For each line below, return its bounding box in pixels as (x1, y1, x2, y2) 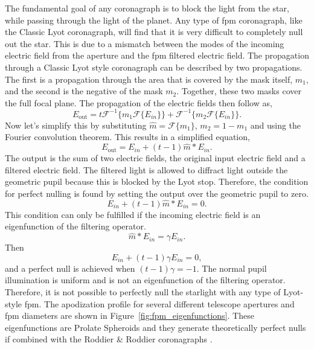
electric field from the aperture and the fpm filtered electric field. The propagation (5, 49, 309, 62)
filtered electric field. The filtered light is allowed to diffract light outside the (5, 163, 288, 176)
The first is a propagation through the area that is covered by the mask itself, (5, 72, 293, 85)
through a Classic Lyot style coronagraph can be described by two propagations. (5, 60, 303, 73)
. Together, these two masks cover (176, 85, 301, 97)
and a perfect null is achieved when (5, 261, 135, 274)
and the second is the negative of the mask (5, 85, 163, 97)
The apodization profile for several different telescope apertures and (44, 297, 295, 310)
